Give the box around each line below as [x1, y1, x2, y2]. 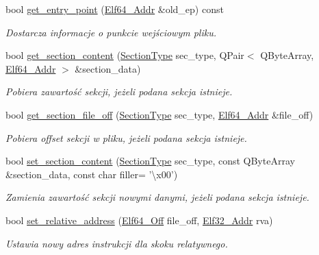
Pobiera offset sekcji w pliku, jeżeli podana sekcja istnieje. [5, 130, 247, 145]
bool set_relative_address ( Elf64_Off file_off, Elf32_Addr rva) [5, 212, 273, 227]
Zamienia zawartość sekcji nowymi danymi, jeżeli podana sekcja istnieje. [5, 190, 309, 204]
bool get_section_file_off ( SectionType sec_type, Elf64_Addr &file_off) [5, 107, 314, 121]
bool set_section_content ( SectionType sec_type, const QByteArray [5, 154, 295, 168]
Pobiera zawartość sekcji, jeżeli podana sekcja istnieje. [5, 84, 233, 99]
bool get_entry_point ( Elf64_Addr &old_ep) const [5, 2, 224, 16]
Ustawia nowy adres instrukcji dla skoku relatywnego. [5, 236, 228, 250]
